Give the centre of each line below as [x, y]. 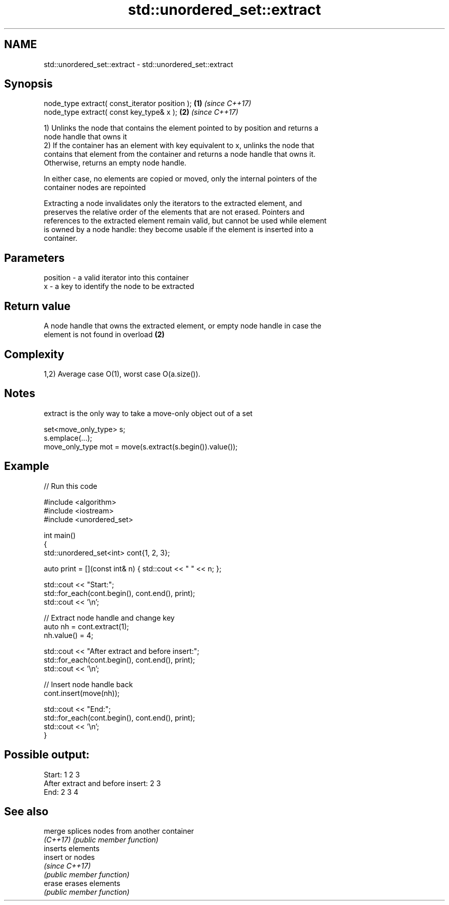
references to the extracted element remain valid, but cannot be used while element [185, 221]
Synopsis [28, 84]
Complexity [34, 354]
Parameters [34, 258]
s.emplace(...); [68, 438]
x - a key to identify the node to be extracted [119, 286]
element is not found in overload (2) [104, 335]
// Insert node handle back [88, 684]
